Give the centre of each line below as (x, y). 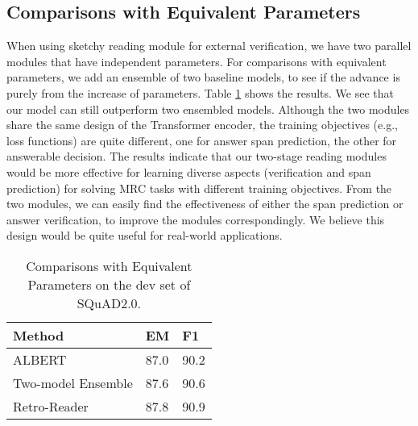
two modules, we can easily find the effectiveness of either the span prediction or (205, 204)
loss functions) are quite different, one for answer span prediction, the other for (202, 140)
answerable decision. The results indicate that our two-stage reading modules (197, 156)
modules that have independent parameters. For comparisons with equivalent (197, 61)
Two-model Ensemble (73, 382)
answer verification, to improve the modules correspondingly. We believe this (196, 219)
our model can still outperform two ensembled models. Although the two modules (208, 109)
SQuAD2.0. (109, 303)
